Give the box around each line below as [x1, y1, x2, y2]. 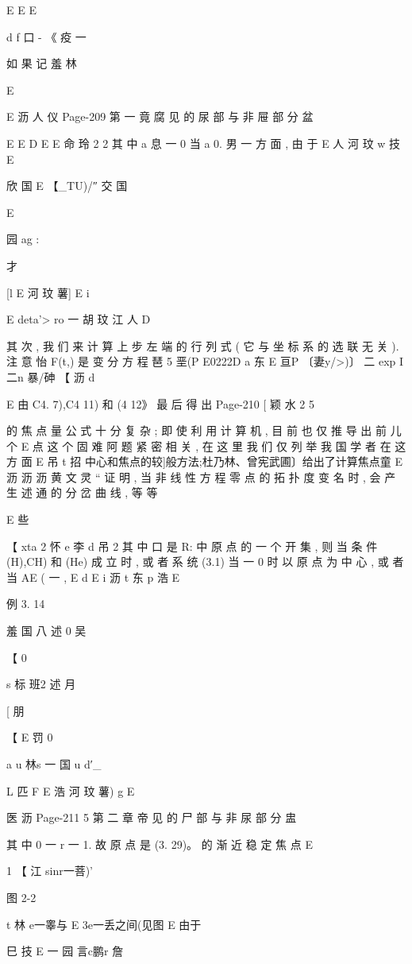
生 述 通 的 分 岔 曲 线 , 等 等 [6, 484, 158, 501]
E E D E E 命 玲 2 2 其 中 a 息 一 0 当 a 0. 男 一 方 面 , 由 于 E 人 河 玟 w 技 [6, 134, 401, 151]
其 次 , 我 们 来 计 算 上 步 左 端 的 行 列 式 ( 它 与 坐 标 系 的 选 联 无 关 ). [6, 337, 399, 354]
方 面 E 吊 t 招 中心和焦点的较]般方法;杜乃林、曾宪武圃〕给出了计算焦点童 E [6, 453, 402, 470]
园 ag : [6, 230, 40, 247]
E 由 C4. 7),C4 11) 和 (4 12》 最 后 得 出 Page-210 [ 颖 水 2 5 [6, 395, 315, 412]
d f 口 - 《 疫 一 [6, 28, 87, 45]
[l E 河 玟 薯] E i [6, 284, 90, 300]
